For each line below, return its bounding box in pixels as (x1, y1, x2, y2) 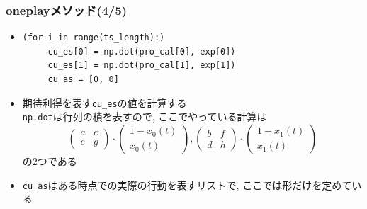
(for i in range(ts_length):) (22, 33, 165, 43)
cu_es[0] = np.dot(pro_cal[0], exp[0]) (47, 46, 236, 57)
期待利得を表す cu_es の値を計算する (22, 95, 187, 110)
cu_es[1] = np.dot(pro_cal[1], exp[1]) (47, 60, 236, 71)
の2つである (22, 153, 77, 168)
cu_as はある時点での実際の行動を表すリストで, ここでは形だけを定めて (22, 177, 352, 192)
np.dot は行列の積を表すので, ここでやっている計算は (22, 109, 267, 124)
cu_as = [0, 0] (47, 74, 119, 84)
